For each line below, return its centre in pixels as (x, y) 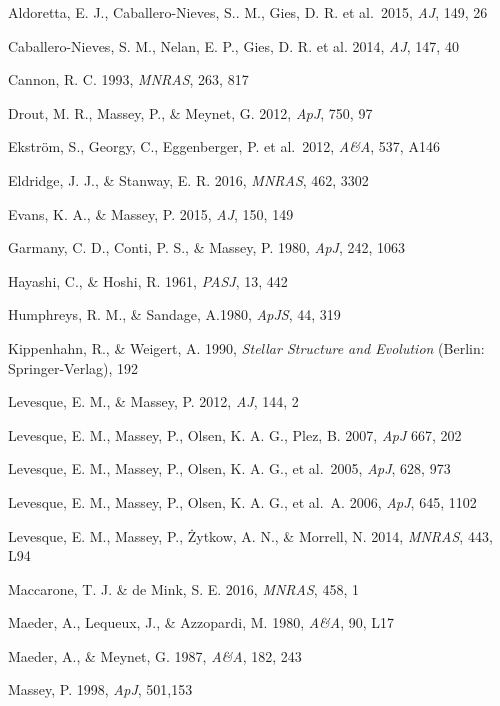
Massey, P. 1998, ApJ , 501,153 (100, 689)
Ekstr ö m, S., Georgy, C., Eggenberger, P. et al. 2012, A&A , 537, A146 (224, 146)
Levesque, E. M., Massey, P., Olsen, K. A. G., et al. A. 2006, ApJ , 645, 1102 (242, 501)
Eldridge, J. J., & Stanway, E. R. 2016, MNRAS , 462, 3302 (188, 179)
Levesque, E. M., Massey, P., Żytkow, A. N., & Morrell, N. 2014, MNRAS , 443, (250, 535)
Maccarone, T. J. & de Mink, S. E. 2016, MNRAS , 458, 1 (183, 588)
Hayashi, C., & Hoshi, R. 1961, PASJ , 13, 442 (148, 280)
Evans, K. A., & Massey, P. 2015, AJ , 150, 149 (151, 213)
